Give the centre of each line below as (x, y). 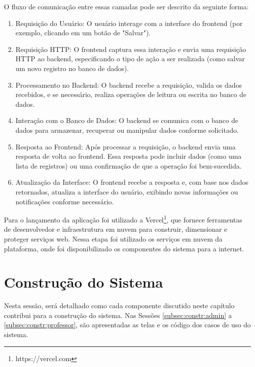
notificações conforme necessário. (64, 201)
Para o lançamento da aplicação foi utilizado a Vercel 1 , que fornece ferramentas (123, 219)
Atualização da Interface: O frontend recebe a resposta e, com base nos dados (132, 182)
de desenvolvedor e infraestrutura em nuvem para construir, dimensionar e (116, 229)
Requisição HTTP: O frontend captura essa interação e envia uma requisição (131, 49)
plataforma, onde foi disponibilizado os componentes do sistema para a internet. (124, 248)
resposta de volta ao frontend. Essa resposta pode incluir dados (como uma (128, 156)
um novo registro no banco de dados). (72, 68)
